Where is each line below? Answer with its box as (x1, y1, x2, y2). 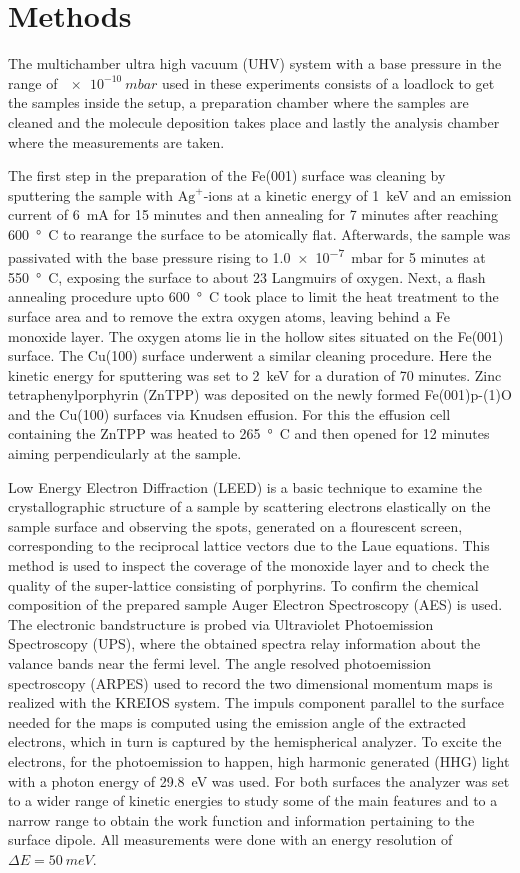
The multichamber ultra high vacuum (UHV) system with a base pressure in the (8, 53, 502, 74)
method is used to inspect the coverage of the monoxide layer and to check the (8, 555, 489, 576)
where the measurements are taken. (8, 131, 225, 152)
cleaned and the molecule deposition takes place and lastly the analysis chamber (8, 111, 500, 132)
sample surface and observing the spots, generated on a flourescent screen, (8, 515, 463, 536)
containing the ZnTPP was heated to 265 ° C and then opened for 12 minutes (8, 423, 490, 444)
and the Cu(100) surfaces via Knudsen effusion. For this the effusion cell (8, 403, 451, 424)
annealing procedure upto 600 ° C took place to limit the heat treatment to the (8, 286, 499, 307)
